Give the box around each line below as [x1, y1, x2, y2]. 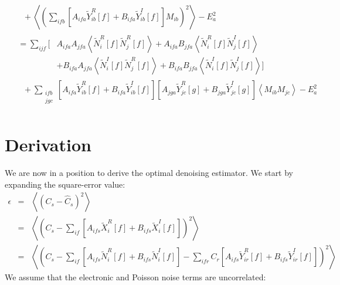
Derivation [5, 133, 91, 156]
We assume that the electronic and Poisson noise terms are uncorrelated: [5, 271, 266, 283]
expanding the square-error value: [5, 178, 125, 190]
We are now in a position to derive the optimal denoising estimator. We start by [5, 166, 294, 178]
